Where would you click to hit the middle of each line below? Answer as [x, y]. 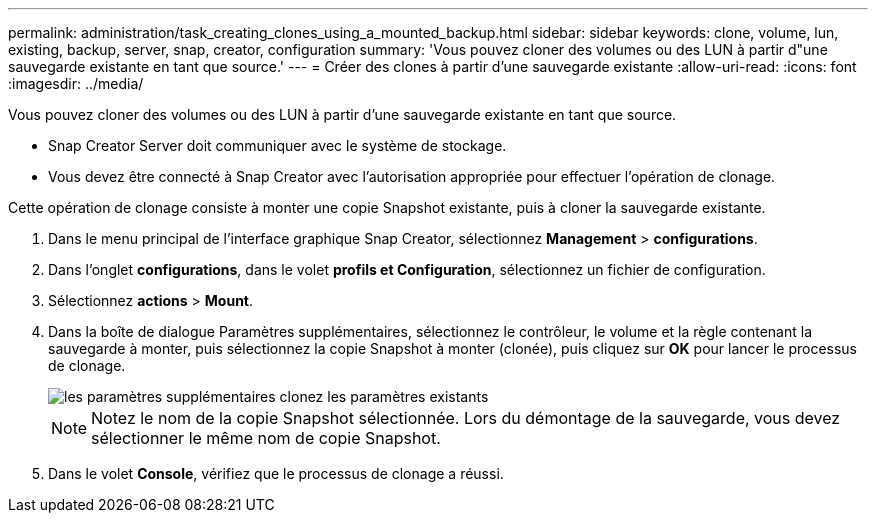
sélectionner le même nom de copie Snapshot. [266, 438]
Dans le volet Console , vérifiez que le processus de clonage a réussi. [276, 473]
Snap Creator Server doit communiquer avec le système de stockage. [277, 145]
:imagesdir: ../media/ [76, 83]
